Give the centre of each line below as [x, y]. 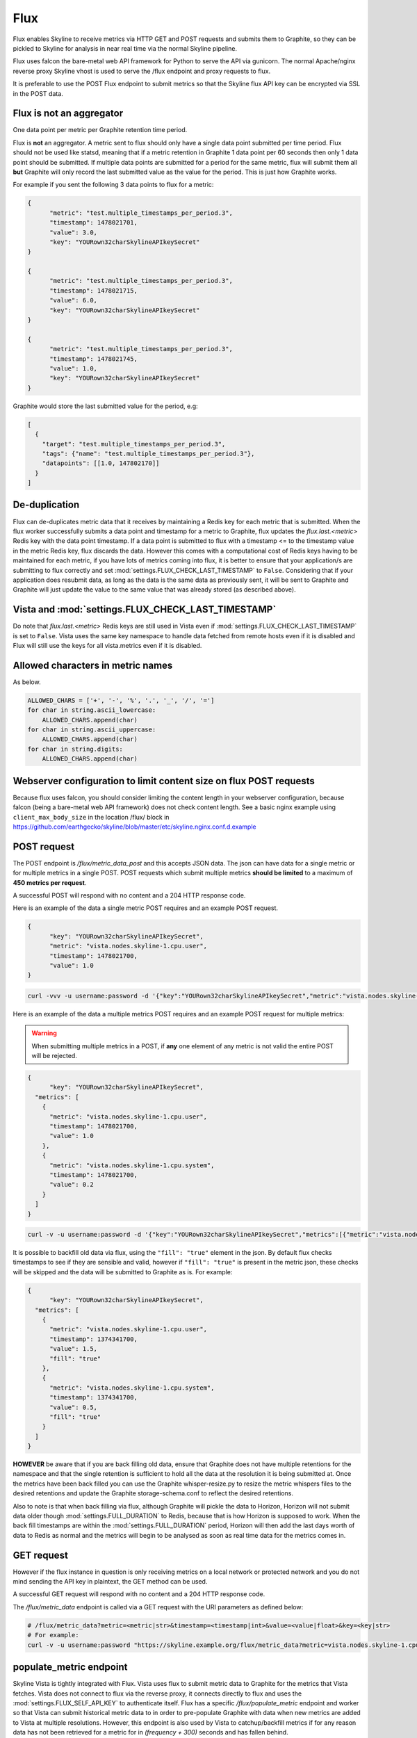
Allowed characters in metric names [93, 665]
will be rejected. [55, 1056]
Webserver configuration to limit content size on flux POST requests [164, 781]
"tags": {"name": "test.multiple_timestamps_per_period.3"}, [148, 453]
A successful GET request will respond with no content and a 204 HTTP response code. [139, 1594]
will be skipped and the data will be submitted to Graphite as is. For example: [123, 1272]
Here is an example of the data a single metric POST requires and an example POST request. [145, 908]
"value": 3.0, [73, 232]
